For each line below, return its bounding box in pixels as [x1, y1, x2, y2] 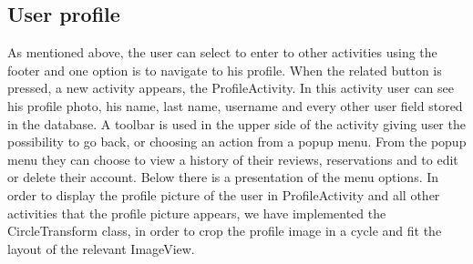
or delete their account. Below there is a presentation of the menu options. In [7, 168, 439, 187]
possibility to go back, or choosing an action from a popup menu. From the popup [7, 132, 467, 151]
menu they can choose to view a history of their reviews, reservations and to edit [7, 149, 458, 168]
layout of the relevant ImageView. [7, 239, 195, 258]
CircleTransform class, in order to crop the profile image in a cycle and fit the [7, 221, 442, 240]
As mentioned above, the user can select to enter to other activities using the [7, 43, 437, 62]
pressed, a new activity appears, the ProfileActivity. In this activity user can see [7, 78, 455, 97]
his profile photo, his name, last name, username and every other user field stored [7, 96, 463, 115]
